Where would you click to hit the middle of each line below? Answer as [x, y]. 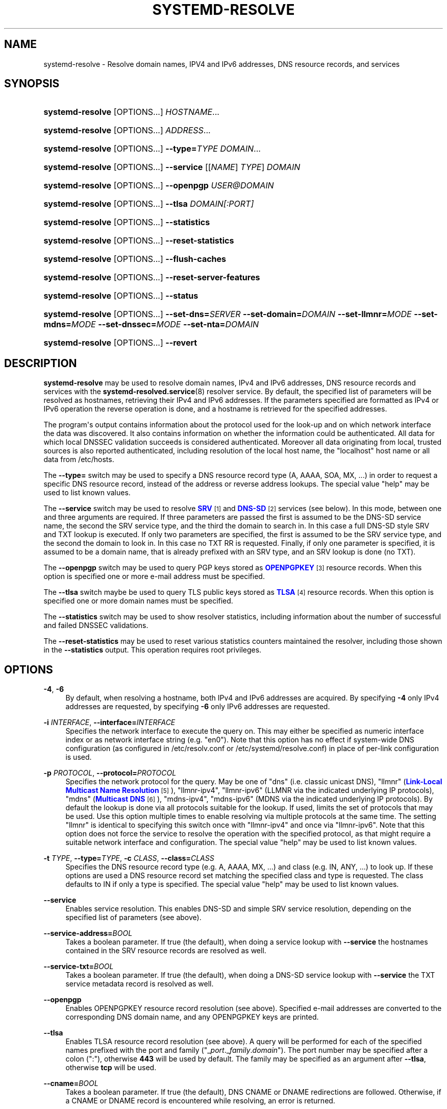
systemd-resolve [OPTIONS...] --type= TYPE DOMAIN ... [152, 149]
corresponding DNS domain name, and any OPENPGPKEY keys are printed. [192, 1017]
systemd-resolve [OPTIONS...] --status [121, 296]
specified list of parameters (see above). [133, 918]
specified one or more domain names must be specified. [138, 601]
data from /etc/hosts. [79, 460]
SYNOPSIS [32, 84]
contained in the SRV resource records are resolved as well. [166, 951]
